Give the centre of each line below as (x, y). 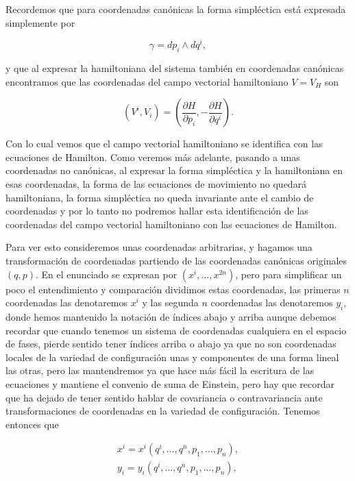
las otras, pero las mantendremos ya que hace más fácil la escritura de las (160, 370)
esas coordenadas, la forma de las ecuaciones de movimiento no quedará (156, 184)
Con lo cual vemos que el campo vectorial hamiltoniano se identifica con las (164, 144)
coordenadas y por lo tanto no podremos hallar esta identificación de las (157, 211)
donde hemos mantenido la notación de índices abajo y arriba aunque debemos (171, 316)
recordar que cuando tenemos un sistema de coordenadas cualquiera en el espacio (176, 330)
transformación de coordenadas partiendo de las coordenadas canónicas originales (176, 260)
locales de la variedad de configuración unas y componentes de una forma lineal (172, 357)
